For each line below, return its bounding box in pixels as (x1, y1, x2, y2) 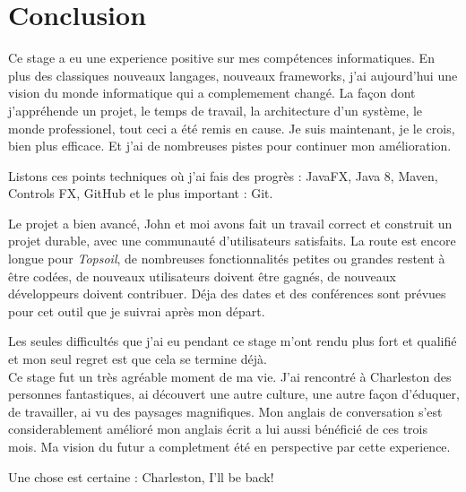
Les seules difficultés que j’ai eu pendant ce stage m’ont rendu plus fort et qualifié (8, 332, 457, 350)
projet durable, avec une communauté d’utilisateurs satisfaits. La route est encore (8, 231, 456, 250)
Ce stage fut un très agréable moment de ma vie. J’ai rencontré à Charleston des (8, 367, 452, 385)
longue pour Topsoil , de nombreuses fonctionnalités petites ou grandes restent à (8, 249, 445, 268)
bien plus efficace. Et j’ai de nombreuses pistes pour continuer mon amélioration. (8, 136, 452, 155)
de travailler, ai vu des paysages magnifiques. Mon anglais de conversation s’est (8, 401, 443, 420)
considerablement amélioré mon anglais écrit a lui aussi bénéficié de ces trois (8, 419, 428, 438)
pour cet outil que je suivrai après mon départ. (8, 301, 265, 320)
